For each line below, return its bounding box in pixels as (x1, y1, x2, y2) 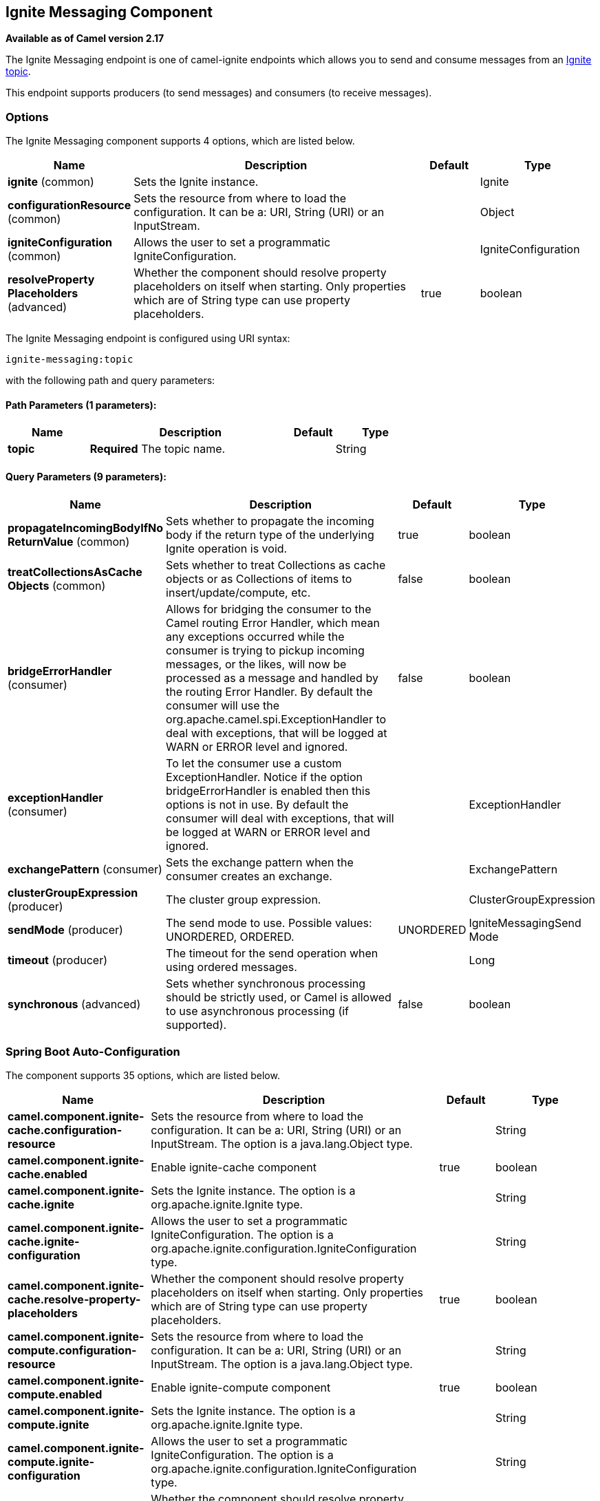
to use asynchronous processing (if (166, 1003, 350, 1018)
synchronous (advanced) (8, 997, 141, 1011)
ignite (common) (8, 175, 94, 189)
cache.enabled (8, 1167, 87, 1182)
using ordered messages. (166, 959, 297, 974)
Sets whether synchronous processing (166, 976, 366, 990)
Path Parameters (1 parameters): (6, 398, 157, 411)
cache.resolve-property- (8, 1292, 141, 1307)
